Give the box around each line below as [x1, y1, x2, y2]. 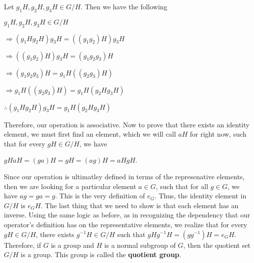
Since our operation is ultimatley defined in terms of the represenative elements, [4, 171, 245, 181]
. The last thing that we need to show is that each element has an [41, 200, 239, 210]
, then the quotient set [183, 239, 251, 250]
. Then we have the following [80, 1, 167, 11]
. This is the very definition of [55, 191, 145, 201]
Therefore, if [4, 239, 41, 250]
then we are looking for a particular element [4, 181, 136, 191]
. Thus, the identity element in [154, 191, 247, 201]
